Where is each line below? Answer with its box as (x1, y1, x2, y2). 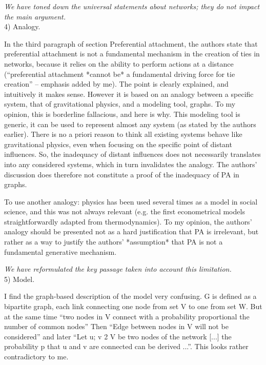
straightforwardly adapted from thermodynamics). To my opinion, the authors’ (4, 216, 252, 227)
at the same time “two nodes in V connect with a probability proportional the (4, 311, 250, 321)
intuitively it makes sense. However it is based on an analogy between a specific (4, 88, 254, 99)
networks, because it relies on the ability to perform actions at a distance (4, 58, 234, 69)
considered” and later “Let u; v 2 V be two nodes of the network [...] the (4, 331, 232, 341)
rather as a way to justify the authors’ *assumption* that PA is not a (4, 236, 223, 247)
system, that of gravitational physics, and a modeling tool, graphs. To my (4, 98, 236, 109)
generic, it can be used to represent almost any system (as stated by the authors (4, 118, 256, 129)
